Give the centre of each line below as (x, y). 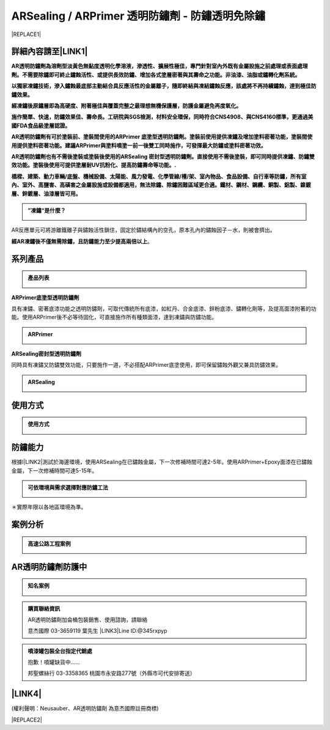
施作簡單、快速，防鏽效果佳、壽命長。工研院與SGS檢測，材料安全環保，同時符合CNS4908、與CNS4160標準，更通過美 (162, 117)
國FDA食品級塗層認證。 (41, 125)
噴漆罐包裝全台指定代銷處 (60, 651)
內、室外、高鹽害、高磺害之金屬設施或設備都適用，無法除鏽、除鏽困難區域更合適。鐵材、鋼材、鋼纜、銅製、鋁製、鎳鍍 (161, 185)
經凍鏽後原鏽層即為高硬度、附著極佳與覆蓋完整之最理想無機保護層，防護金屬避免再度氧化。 (126, 106)
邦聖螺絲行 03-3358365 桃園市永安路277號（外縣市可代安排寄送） (112, 673)
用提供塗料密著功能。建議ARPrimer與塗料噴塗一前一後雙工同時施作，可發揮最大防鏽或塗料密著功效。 (139, 145)
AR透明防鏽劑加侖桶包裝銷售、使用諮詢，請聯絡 (88, 619)
